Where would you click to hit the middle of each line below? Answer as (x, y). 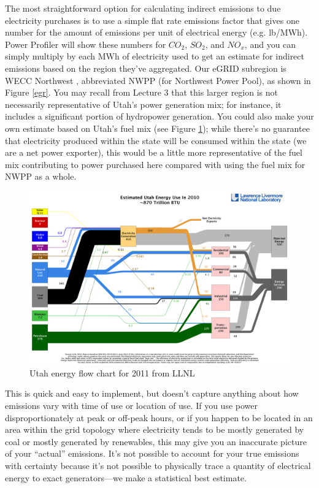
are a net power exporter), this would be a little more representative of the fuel (154, 152)
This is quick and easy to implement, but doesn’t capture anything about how (152, 393)
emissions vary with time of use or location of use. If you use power (131, 406)
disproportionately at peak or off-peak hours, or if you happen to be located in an (159, 417)
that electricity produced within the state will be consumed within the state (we (156, 140)
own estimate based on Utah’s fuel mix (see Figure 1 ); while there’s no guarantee (157, 128)
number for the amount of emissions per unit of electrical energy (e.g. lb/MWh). (156, 32)
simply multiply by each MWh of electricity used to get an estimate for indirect (155, 56)
